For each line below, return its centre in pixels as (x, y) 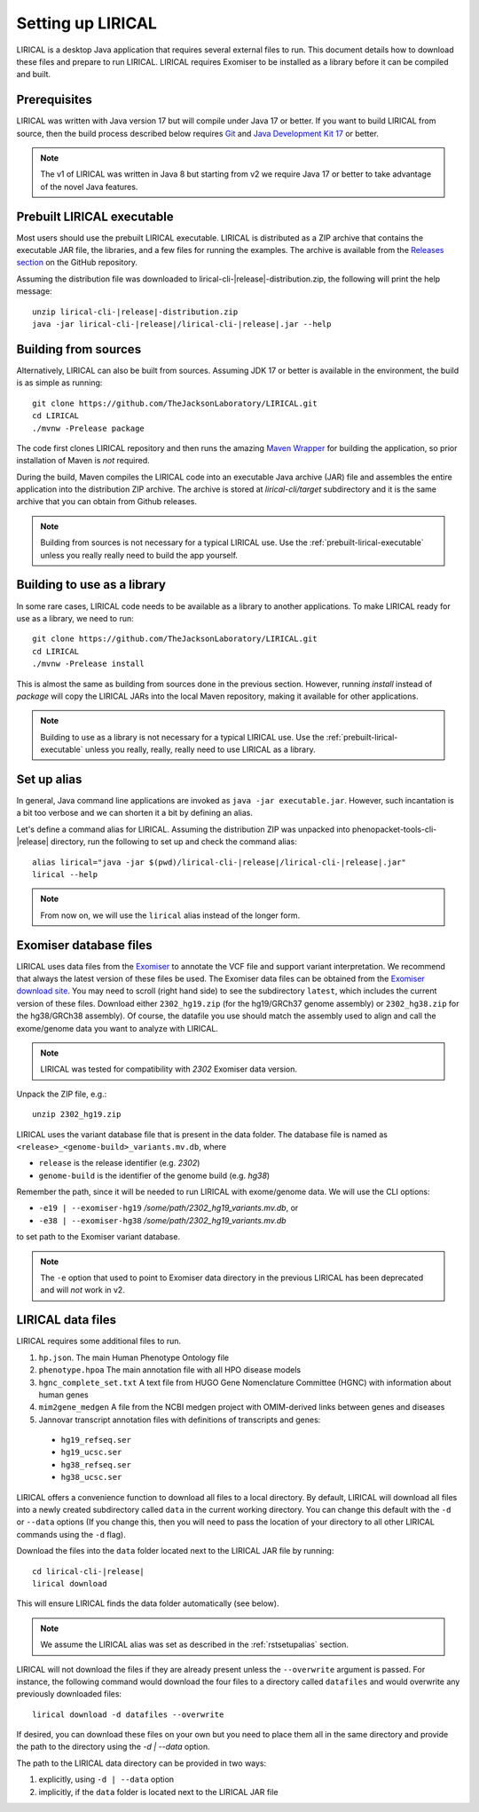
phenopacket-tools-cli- (394, 829)
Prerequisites (54, 100)
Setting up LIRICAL (86, 23)
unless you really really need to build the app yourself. (139, 555)
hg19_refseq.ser (96, 1440)
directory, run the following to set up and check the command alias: (173, 842)
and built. (34, 75)
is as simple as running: (59, 383)
